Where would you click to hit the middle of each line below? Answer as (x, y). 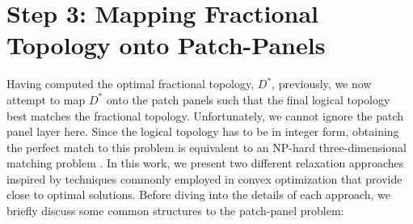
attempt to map (46, 99)
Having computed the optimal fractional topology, (131, 84)
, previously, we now (322, 84)
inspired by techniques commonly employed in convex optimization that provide (204, 178)
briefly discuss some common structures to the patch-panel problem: (175, 211)
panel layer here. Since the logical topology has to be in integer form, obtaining (203, 131)
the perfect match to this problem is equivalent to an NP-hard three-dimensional (206, 147)
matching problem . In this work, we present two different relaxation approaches (205, 163)
